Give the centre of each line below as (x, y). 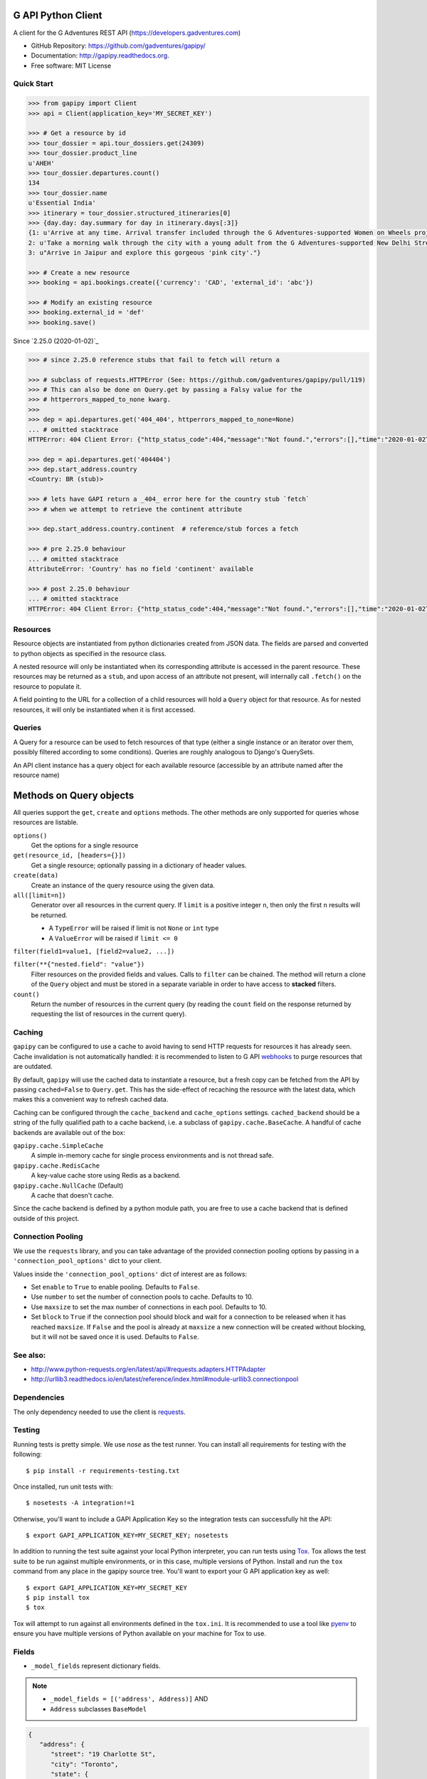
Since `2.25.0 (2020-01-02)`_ (56, 341)
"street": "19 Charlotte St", (104, 1754)
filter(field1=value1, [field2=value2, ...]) (94, 951)
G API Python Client (58, 15)
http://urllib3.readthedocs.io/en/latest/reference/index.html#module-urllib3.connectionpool (165, 1379)
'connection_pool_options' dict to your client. (88, 1261)
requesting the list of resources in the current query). (109, 1014)
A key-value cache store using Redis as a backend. (106, 1176)
